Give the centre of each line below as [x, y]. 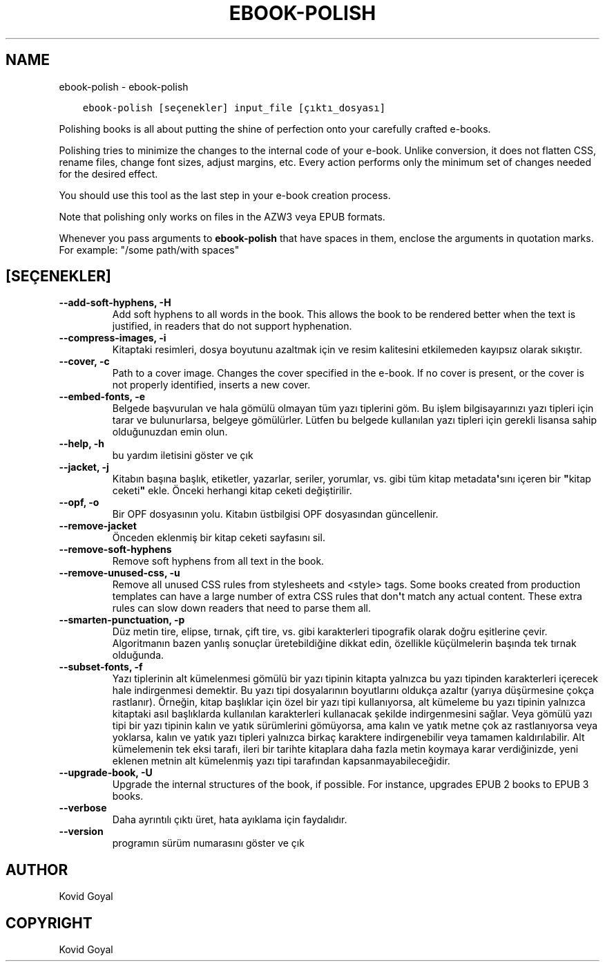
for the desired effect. [108, 173]
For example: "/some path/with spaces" [149, 250]
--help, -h [81, 444]
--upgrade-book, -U [106, 773]
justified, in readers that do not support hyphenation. [232, 326]
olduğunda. [138, 655]
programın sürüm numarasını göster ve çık [208, 843]
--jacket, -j [84, 467]
